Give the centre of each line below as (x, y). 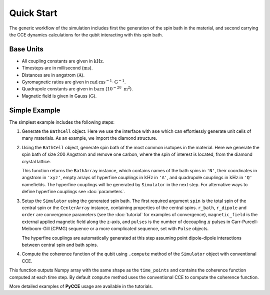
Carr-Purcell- (245, 222)
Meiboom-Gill (36, 229)
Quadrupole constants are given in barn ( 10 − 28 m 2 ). (77, 89)
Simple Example (35, 110)
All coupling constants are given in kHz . (63, 61)
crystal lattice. (36, 161)
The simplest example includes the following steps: (62, 122)
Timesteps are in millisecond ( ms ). (57, 68)
